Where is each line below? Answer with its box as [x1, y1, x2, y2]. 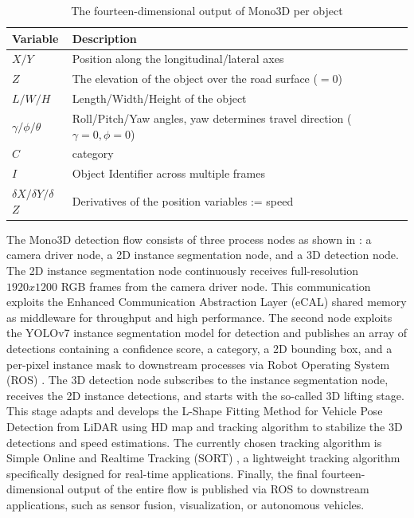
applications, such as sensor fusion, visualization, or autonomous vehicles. [6, 496, 365, 512]
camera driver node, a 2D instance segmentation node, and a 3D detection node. [6, 246, 399, 263]
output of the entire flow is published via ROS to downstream [68, 481, 369, 497]
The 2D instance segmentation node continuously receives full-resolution [6, 261, 359, 278]
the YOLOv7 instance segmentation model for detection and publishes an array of [6, 324, 408, 341]
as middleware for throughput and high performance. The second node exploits [6, 308, 393, 325]
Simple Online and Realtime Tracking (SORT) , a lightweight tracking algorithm [6, 449, 400, 466]
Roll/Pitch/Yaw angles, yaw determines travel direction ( [72, 109, 352, 126]
